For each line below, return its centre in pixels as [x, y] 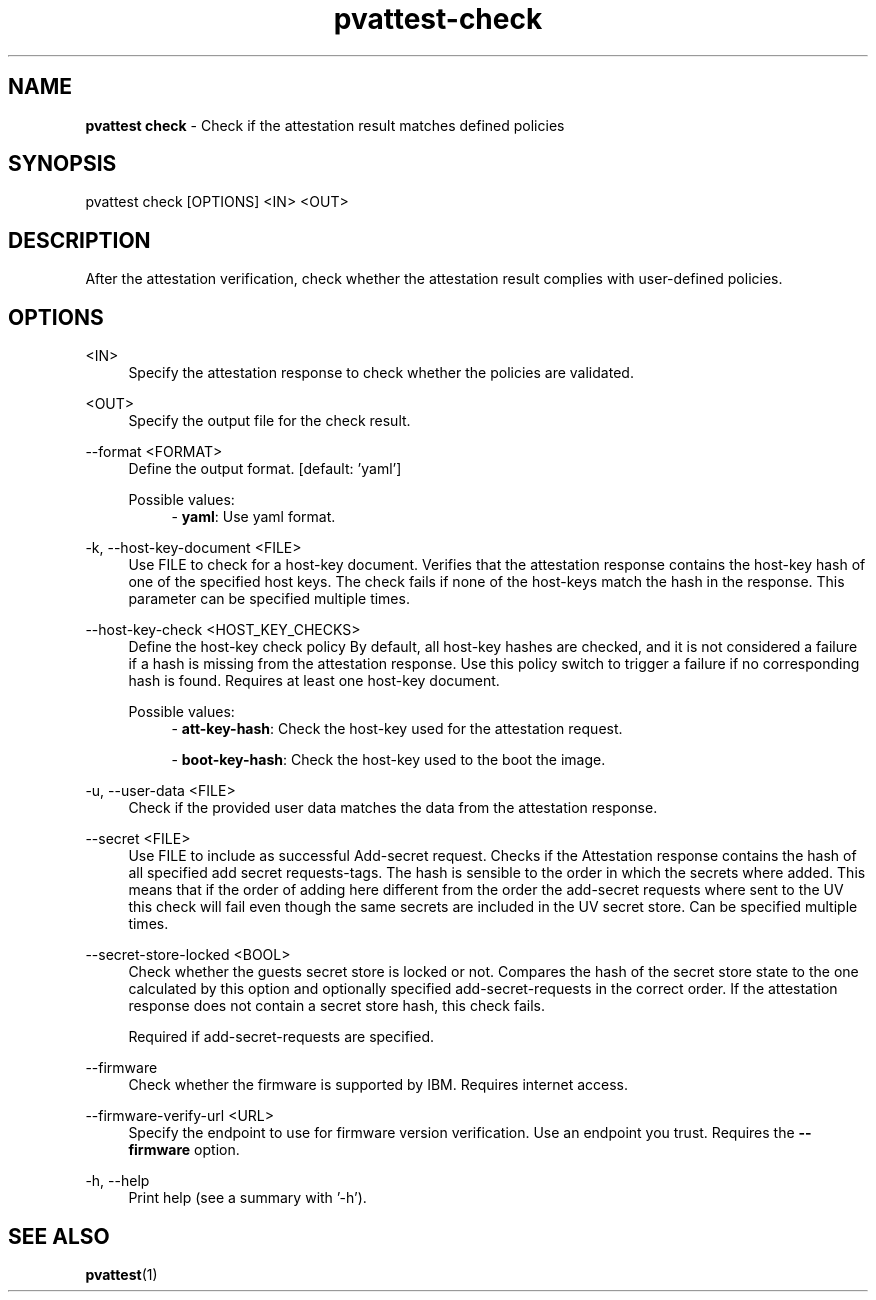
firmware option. [184, 1150]
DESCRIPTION [79, 240]
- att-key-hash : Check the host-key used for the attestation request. [397, 729]
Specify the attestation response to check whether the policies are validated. [381, 373]
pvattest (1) [121, 1274]
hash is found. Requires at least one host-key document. [314, 681]
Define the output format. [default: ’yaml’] [265, 469]
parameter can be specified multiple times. [269, 599]
